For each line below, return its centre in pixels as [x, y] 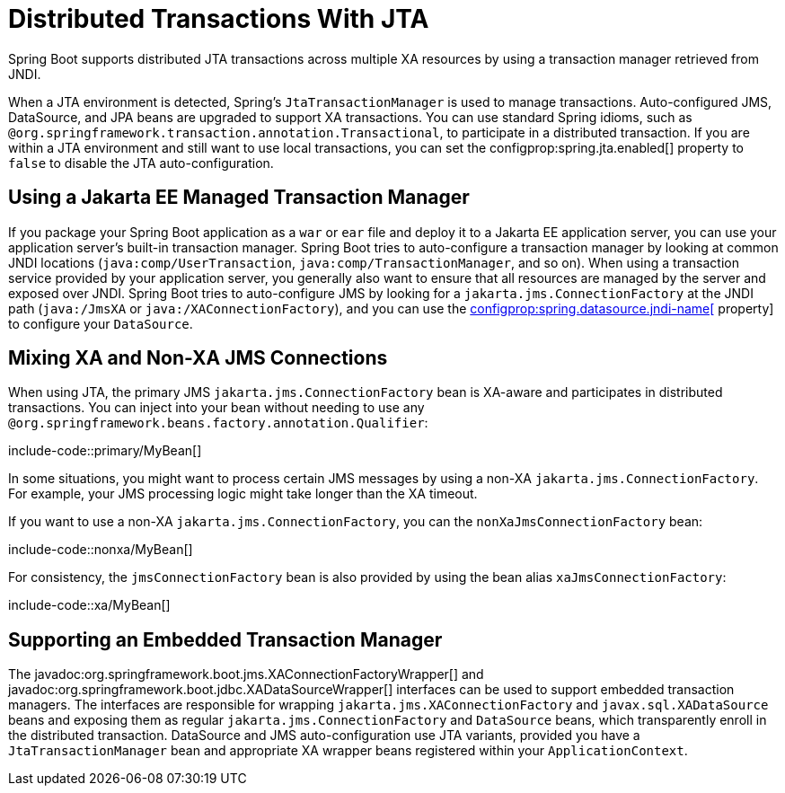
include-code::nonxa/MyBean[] [101, 550]
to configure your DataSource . [101, 323]
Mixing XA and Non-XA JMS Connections [198, 358]
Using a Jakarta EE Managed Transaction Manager [239, 198]
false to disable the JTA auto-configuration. [141, 163]
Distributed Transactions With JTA [219, 19]
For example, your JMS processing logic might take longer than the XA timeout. [243, 494]
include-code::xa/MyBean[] [89, 605]
